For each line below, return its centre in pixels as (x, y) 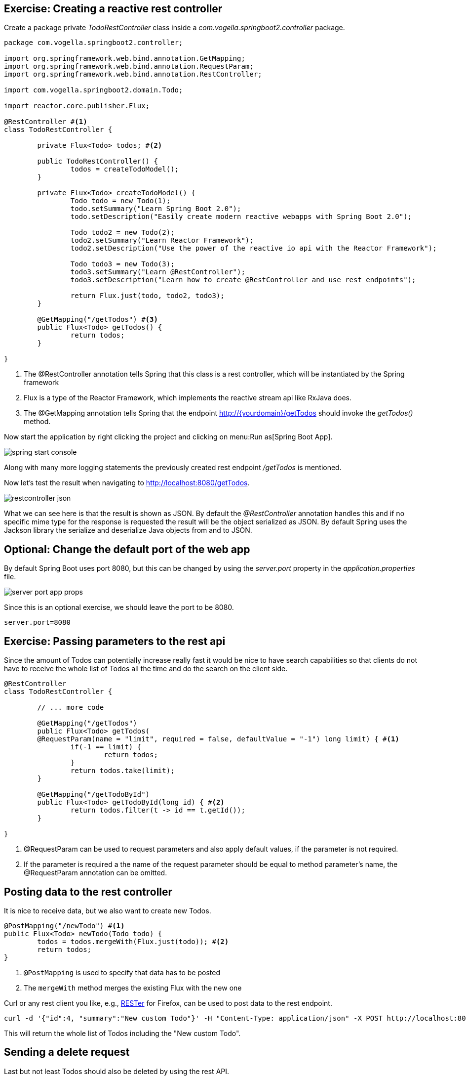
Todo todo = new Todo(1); (120, 201)
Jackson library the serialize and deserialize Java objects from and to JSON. (128, 530)
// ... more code (71, 708)
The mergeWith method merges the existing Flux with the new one (133, 988)
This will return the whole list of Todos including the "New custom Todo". (122, 1033)
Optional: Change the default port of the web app (127, 549)
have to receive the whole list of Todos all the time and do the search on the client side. (146, 669)
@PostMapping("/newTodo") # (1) (64, 926)
